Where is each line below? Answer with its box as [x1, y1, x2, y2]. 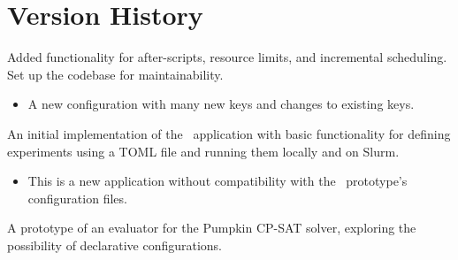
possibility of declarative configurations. [7, 235, 223, 254]
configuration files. [27, 188, 127, 207]
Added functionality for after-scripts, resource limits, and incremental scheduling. [7, 48, 447, 66]
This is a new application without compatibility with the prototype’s [27, 172, 408, 190]
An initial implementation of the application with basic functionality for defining [7, 124, 451, 142]
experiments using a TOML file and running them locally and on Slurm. [7, 141, 400, 160]
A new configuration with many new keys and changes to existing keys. [27, 95, 415, 113]
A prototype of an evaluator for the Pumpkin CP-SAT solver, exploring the [7, 218, 416, 237]
